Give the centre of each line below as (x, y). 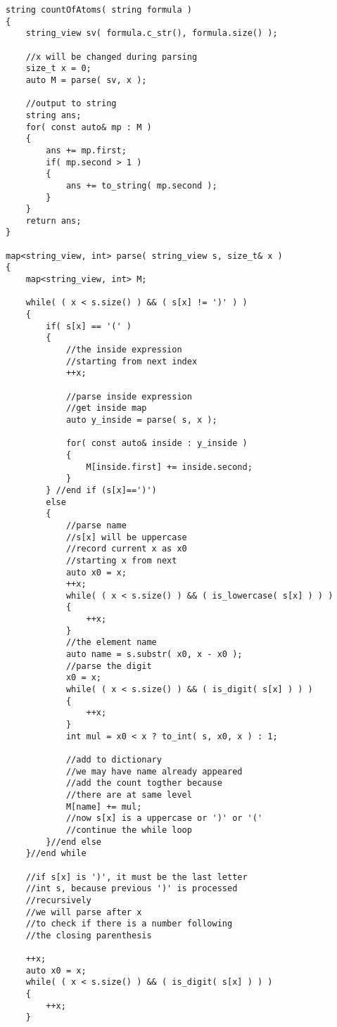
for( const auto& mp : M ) (89, 127)
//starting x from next (121, 560)
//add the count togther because (144, 783)
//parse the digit (109, 666)
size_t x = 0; (58, 69)
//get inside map (106, 408)
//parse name (96, 525)
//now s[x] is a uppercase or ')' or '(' (164, 818)
